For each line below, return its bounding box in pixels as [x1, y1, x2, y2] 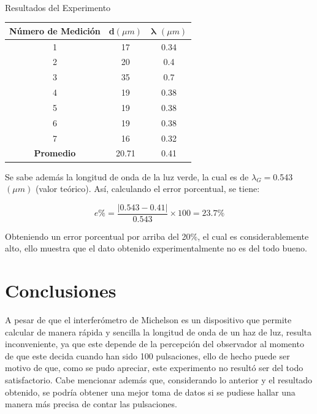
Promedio [34, 147, 76, 159]
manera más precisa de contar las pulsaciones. [5, 397, 177, 410]
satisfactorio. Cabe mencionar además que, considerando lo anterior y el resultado [5, 374, 313, 386]
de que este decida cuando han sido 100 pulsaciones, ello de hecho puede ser [5, 349, 290, 362]
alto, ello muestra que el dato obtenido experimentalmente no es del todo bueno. [5, 242, 307, 255]
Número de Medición [9, 24, 101, 37]
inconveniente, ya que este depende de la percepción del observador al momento [5, 337, 304, 350]
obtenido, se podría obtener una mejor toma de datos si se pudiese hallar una [5, 385, 296, 398]
